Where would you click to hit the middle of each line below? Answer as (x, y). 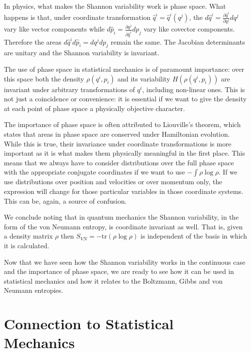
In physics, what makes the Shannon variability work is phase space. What (115, 6)
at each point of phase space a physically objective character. (94, 108)
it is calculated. (27, 245)
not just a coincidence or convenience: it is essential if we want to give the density (125, 99)
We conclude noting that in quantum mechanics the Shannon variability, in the (121, 217)
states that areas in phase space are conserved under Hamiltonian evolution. (117, 134)
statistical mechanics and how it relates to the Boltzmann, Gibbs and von (113, 280)
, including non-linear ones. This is (194, 89)
